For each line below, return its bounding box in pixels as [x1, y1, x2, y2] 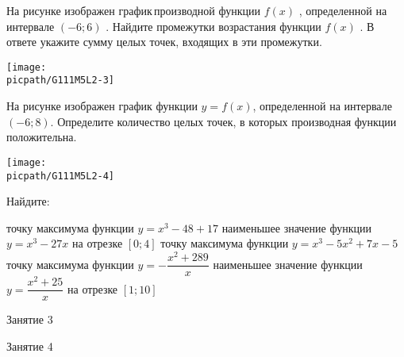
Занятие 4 [6, 337, 53, 354]
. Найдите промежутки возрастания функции [106, 17, 321, 34]
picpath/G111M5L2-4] [6, 170, 115, 182]
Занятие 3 [6, 311, 53, 328]
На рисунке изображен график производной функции [6, 2, 261, 18]
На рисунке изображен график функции [6, 98, 198, 114]
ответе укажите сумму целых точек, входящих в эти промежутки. [6, 33, 322, 50]
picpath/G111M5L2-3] [6, 75, 115, 86]
